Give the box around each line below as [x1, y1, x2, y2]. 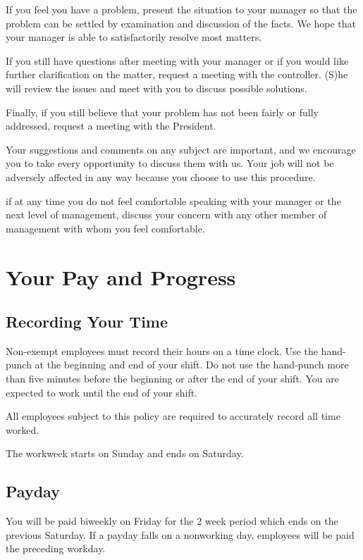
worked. [6, 422, 39, 437]
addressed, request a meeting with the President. [6, 118, 216, 133]
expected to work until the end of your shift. [6, 385, 198, 399]
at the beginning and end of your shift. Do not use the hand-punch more [35, 357, 349, 372]
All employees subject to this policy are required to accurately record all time [6, 409, 340, 423]
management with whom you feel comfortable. [6, 220, 205, 235]
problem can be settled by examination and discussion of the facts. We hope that [6, 15, 357, 30]
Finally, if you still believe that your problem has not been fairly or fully [6, 104, 319, 119]
